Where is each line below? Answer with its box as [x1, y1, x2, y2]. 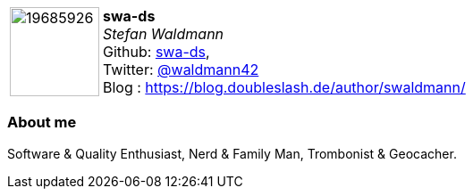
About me [7, 113, 77, 132]
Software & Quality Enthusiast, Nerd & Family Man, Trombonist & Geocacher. [7, 145, 457, 161]
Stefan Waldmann [103, 25, 224, 43]
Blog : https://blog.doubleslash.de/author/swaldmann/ [103, 78, 466, 96]
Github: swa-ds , [103, 43, 210, 61]
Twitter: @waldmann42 [103, 61, 259, 78]
